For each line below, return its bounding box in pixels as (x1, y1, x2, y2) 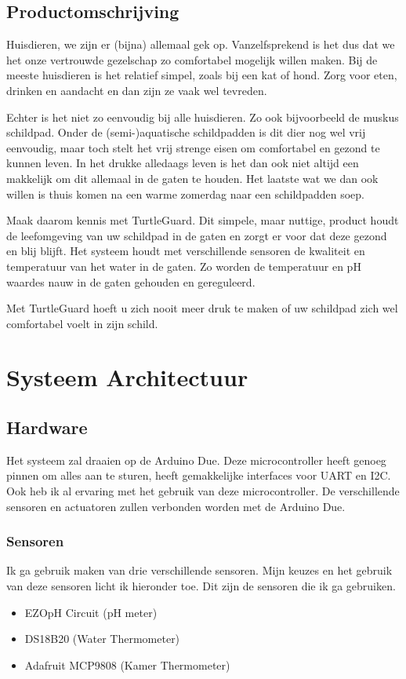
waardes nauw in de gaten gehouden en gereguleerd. (6, 273, 256, 290)
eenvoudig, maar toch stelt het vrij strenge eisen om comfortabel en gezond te (6, 139, 380, 155)
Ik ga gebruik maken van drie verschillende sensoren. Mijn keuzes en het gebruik (6, 562, 393, 579)
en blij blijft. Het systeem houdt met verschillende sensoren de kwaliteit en (6, 243, 365, 259)
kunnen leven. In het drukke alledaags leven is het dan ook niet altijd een (6, 155, 359, 171)
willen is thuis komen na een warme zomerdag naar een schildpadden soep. (6, 185, 364, 202)
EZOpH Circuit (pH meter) (24, 604, 158, 620)
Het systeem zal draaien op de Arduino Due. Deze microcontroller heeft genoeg (6, 451, 386, 468)
